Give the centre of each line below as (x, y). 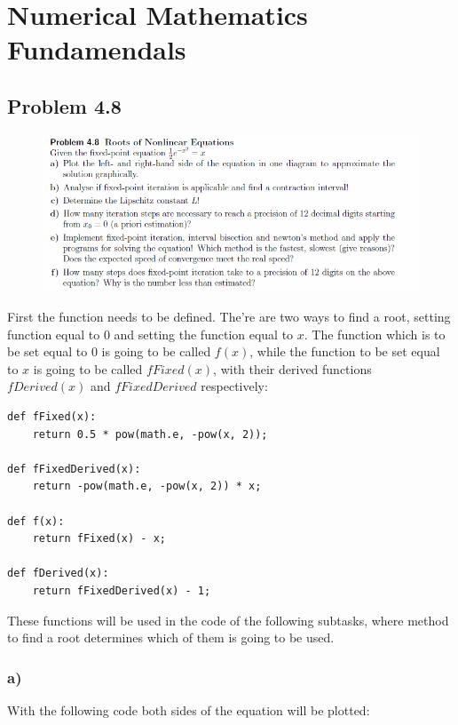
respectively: (234, 386)
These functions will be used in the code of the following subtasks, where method (228, 620)
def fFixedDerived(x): (74, 469)
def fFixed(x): (52, 416)
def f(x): (36, 521)
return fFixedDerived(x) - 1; (122, 590)
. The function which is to (375, 334)
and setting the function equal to (204, 334)
